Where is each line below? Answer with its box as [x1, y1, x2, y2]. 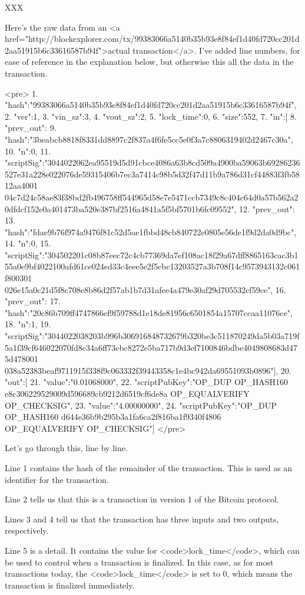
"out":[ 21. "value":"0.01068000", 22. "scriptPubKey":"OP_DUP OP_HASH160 [5, 376, 289, 388]
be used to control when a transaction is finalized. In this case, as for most [5, 555, 274, 568]
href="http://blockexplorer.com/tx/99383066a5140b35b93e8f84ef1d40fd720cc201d [5, 32, 300, 45]
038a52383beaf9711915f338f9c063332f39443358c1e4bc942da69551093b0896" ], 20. [5, 364, 291, 376]
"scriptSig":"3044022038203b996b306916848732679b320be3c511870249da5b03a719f [5, 330, 300, 342]
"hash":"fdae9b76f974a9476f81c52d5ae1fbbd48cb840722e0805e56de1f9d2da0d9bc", [5, 225, 297, 238]
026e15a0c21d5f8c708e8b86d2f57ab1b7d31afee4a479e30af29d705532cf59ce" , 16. [5, 283, 286, 295]
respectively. [5, 524, 49, 537]
